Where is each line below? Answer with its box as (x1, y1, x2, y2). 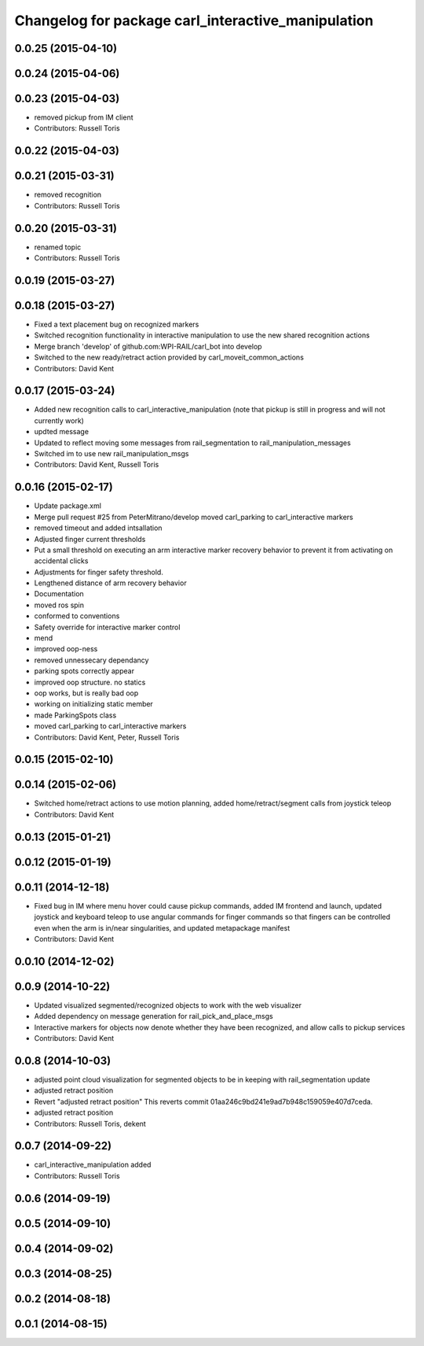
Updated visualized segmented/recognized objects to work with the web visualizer (34, 1000, 302, 1010)
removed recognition (34, 190, 102, 200)
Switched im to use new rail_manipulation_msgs (34, 449, 189, 459)
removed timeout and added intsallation (34, 523, 163, 533)
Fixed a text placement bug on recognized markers (34, 319, 199, 330)
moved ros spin (34, 600, 85, 610)
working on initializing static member (34, 699, 153, 709)
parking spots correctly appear (34, 666, 135, 676)
